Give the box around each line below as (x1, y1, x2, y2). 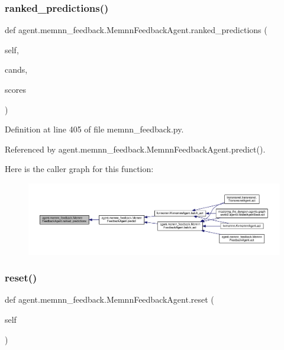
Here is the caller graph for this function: (5, 163, 154, 175)
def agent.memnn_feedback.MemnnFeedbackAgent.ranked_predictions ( (5, 24, 267, 36)
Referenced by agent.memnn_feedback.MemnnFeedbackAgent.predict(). (5, 142, 266, 155)
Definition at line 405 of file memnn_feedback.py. (5, 123, 184, 135)
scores (5, 83, 26, 95)
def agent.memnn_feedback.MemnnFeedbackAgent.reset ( (5, 293, 214, 306)
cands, (5, 63, 28, 76)
